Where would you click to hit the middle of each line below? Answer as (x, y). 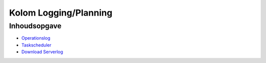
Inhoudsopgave (35, 26)
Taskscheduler (36, 45)
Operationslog (36, 38)
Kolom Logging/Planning (61, 13)
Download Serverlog (42, 52)
